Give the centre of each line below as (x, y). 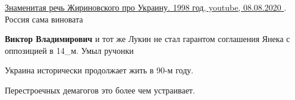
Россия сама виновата (44, 19)
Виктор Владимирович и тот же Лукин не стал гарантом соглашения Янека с (147, 39)
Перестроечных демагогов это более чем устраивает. (100, 90)
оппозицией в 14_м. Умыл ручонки (69, 50)
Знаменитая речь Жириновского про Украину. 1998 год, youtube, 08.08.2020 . (146, 7)
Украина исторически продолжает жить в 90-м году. (99, 70)
